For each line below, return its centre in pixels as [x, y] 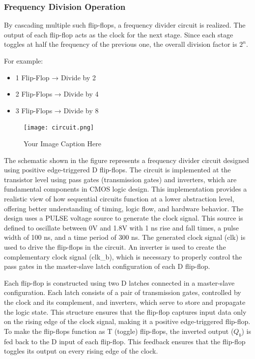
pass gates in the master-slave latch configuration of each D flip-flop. [107, 266]
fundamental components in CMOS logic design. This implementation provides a [126, 189]
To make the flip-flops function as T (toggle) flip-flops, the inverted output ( [119, 331]
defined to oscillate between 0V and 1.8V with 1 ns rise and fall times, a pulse [121, 227]
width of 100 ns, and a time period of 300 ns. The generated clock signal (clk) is [125, 237]
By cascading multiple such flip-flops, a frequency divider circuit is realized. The [125, 25]
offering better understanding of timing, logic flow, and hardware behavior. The [124, 208]
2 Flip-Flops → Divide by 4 [57, 94]
